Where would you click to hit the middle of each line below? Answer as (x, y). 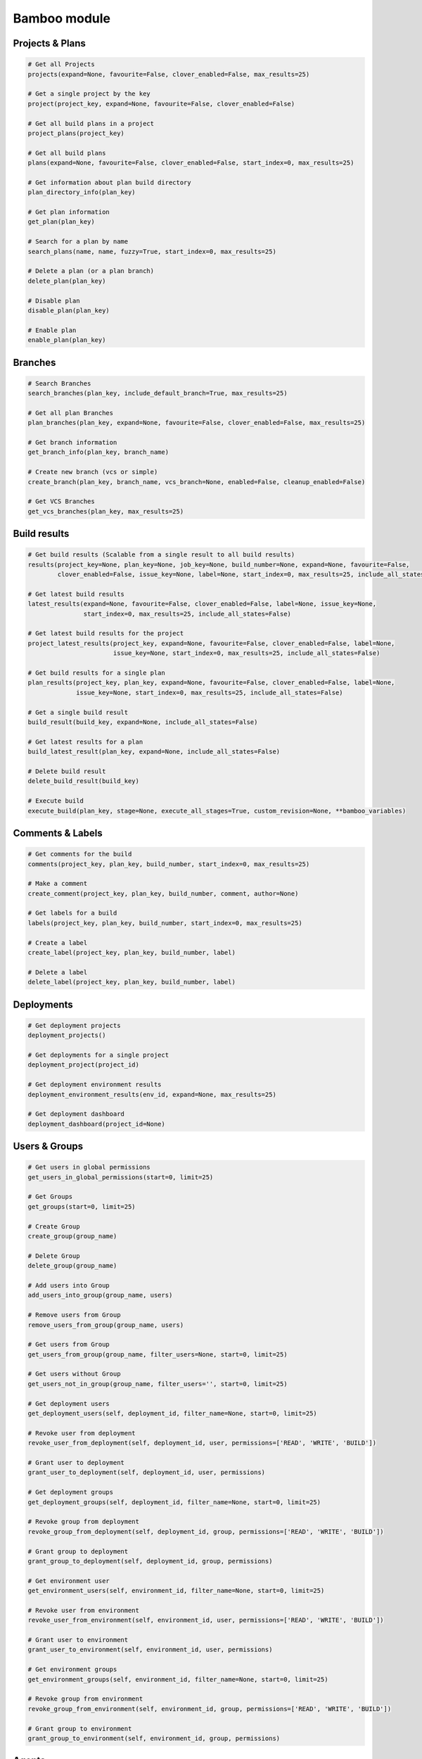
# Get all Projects (61, 64)
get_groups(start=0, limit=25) (82, 1206)
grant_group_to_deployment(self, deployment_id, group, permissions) (150, 1561)
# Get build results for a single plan (96, 673)
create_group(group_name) (72, 1236)
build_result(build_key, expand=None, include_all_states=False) (143, 722)
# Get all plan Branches (71, 413)
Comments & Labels (58, 833)
